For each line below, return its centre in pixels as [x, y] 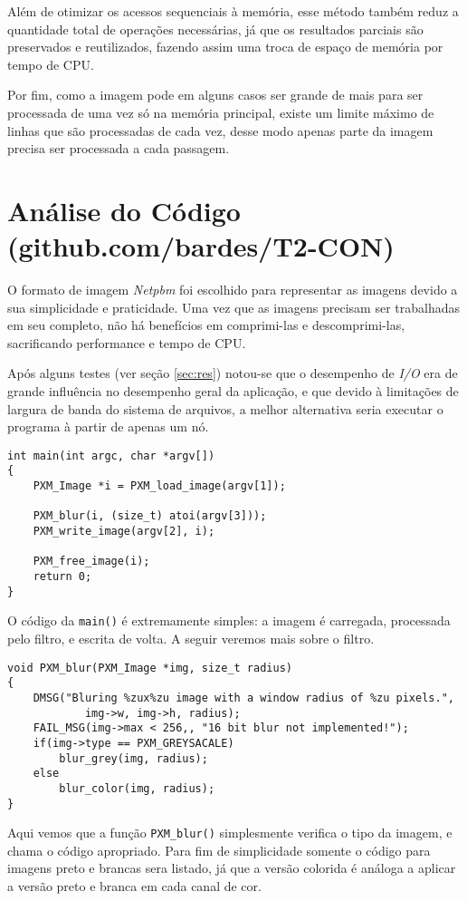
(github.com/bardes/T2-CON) [201, 246]
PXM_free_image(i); [91, 562]
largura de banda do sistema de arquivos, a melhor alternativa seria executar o [225, 408]
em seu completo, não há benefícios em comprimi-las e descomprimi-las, [206, 325]
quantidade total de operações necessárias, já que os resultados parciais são [215, 29]
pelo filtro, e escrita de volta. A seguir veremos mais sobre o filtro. [191, 639]
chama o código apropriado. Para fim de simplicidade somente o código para [219, 850]
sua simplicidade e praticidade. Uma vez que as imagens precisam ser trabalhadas [233, 307]
